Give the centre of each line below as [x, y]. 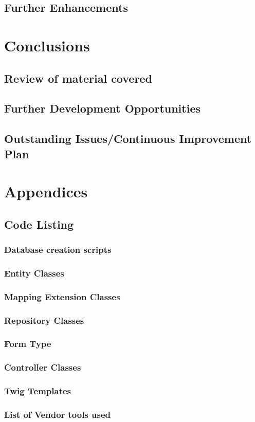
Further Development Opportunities [103, 108]
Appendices [46, 191]
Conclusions [47, 45]
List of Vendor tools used [58, 414]
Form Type [28, 344]
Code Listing [39, 224]
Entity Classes [34, 273]
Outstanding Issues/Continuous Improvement [128, 139]
